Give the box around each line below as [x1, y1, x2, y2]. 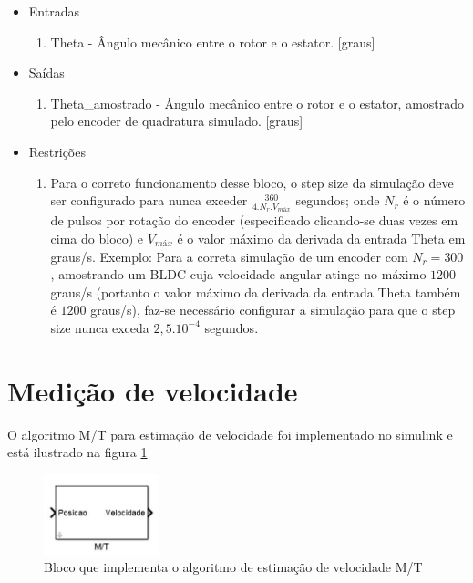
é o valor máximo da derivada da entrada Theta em [177, 228, 466, 247]
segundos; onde [295, 191, 380, 210]
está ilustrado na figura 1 [7, 442, 148, 462]
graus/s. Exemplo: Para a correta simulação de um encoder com [50, 246, 408, 265]
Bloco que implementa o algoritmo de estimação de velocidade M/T [44, 557, 423, 577]
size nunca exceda [50, 318, 149, 337]
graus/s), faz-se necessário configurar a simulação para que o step [90, 300, 456, 319]
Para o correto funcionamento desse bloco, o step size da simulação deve [50, 172, 454, 192]
